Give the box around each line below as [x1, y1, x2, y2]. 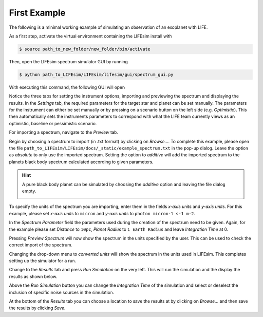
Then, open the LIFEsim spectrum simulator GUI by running [9, 58, 128, 64]
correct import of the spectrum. [9, 242, 73, 248]
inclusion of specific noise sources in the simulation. [9, 289, 114, 295]
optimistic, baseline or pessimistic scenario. [9, 120, 97, 126]
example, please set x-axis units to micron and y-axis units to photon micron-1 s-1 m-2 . [9, 210, 196, 216]
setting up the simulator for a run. [9, 258, 76, 264]
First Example [9, 7, 66, 18]
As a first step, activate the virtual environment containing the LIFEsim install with [9, 33, 172, 39]
